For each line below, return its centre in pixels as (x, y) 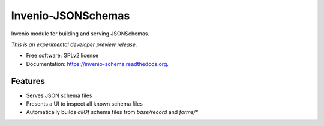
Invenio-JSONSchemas (70, 16)
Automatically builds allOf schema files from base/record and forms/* (112, 112)
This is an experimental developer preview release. (74, 44)
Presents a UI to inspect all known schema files (85, 104)
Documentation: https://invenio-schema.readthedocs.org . (97, 64)
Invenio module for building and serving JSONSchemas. (80, 34)
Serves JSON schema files (59, 95)
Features (28, 81)
